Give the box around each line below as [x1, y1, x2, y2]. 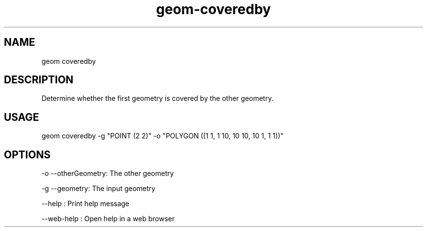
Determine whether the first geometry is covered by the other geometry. [41, 94, 273, 103]
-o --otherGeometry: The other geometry [41, 169, 174, 178]
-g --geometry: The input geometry [41, 184, 155, 193]
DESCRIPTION [4, 74, 74, 86]
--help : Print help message [41, 199, 130, 208]
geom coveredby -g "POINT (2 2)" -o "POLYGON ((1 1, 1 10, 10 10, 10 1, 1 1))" [41, 132, 284, 140]
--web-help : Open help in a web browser [41, 214, 175, 223]
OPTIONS [4, 148, 51, 161]
